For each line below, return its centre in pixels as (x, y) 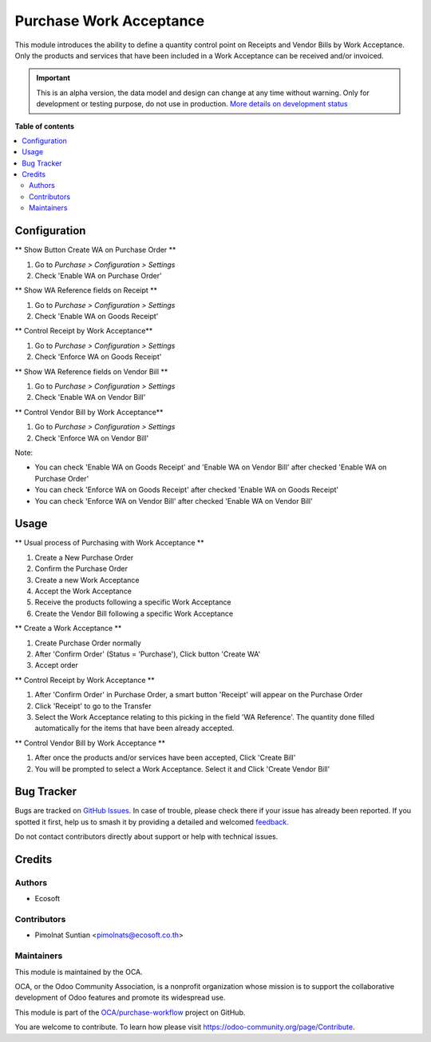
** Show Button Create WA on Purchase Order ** (95, 250)
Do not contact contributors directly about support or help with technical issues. (146, 836)
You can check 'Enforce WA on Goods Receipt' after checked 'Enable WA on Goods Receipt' (187, 490)
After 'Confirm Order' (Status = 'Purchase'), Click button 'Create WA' (148, 654)
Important (53, 78)
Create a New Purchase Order (84, 557)
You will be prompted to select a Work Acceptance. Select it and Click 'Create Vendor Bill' (182, 769)
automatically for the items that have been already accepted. (134, 729)
